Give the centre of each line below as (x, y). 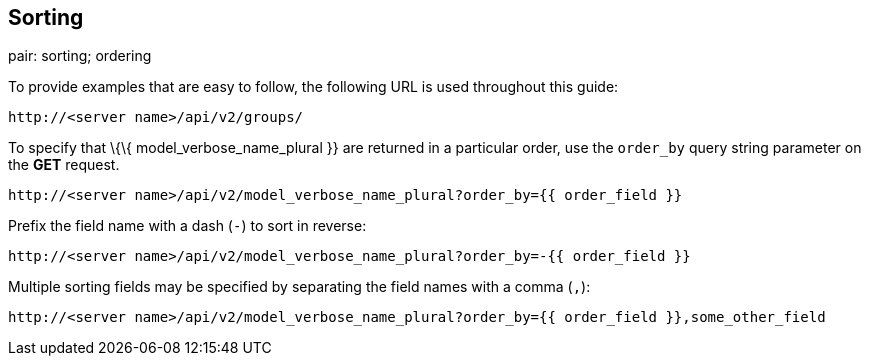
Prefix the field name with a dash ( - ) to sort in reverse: (187, 226)
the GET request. (64, 165)
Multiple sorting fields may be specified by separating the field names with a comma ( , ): (299, 287)
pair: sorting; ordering (80, 56)
